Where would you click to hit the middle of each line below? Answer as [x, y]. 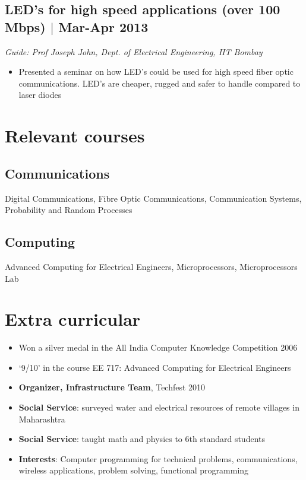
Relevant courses [75, 136]
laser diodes [40, 95]
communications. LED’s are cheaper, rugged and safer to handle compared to [160, 83]
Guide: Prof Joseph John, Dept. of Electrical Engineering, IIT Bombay [134, 51]
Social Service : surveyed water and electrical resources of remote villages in [159, 407]
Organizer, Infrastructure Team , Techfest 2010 [112, 387]
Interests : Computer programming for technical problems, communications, [158, 458]
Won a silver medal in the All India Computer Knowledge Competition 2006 [158, 347]
